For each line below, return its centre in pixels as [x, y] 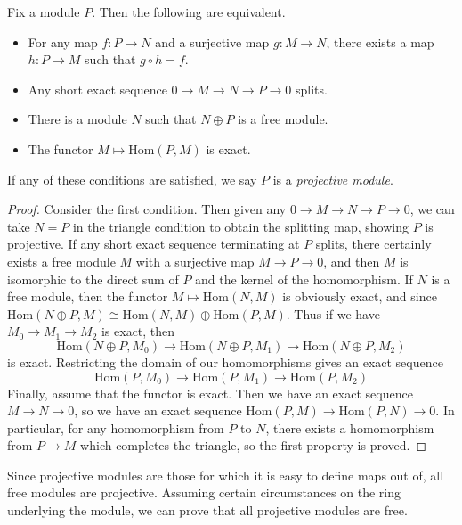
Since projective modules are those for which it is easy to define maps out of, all [226, 475]
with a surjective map [195, 261]
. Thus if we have [333, 313]
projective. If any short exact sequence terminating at [154, 244]
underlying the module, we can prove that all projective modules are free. [207, 510]
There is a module [77, 119]
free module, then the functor [88, 296]
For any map [63, 41]
